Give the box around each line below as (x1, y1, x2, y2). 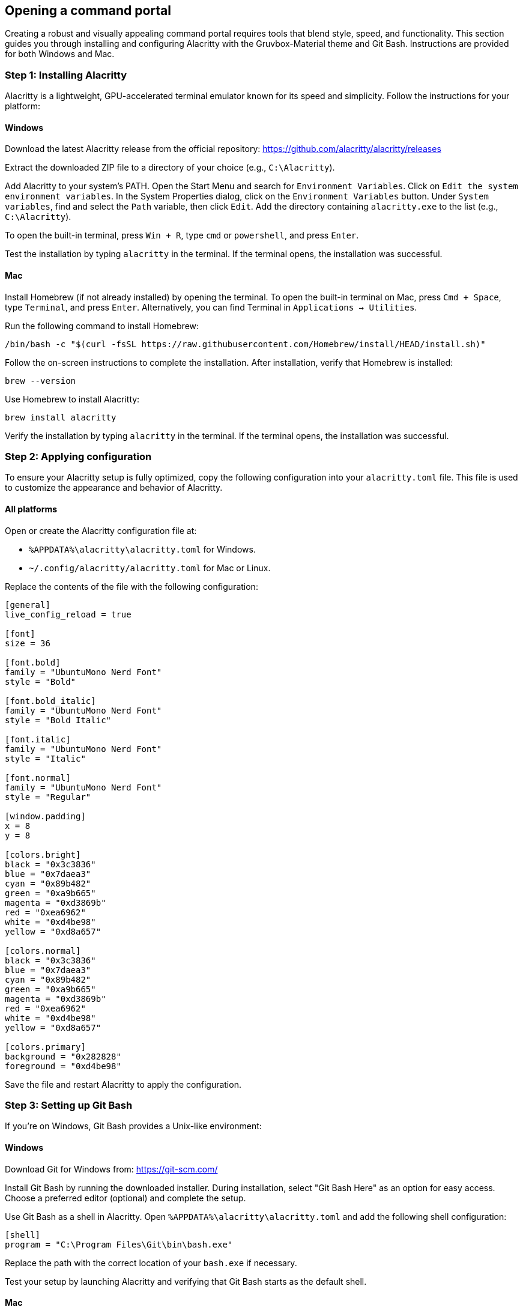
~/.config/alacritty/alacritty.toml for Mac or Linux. (29, 562, 271, 573)
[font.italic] (5, 734, 71, 744)
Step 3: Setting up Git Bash (5, 1099, 133, 1111)
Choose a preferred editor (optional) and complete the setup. (5, 1192, 246, 1203)
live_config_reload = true (5, 609, 132, 619)
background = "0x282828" (5, 1051, 121, 1061)
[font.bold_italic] (5, 696, 96, 706)
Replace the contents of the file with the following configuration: (5, 581, 258, 592)
